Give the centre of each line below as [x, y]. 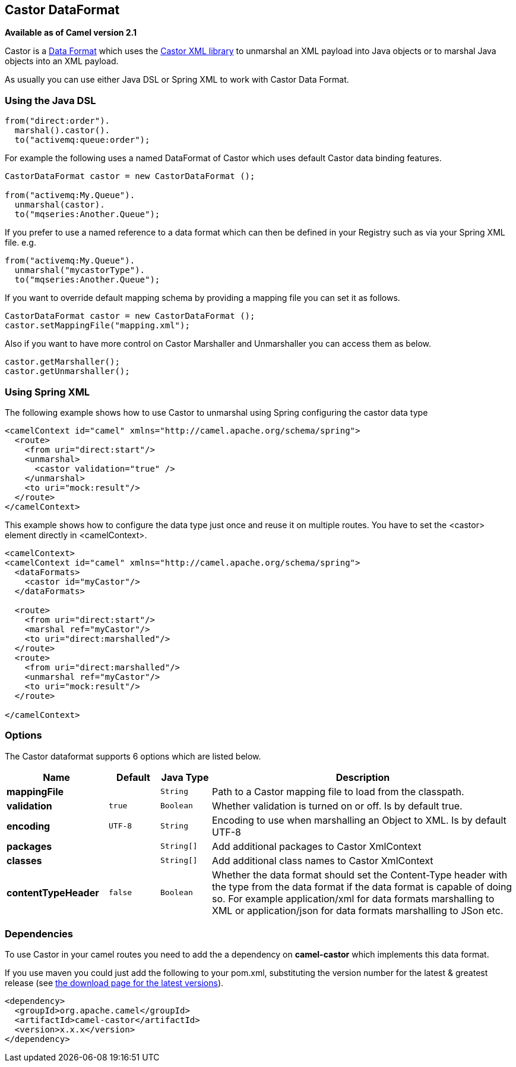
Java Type [185, 777]
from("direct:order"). [58, 121]
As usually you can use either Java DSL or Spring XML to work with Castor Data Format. [177, 80]
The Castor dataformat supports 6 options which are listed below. [133, 756]
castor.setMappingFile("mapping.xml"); [97, 326]
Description [363, 777]
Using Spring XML [48, 392]
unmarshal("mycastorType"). [80, 270]
